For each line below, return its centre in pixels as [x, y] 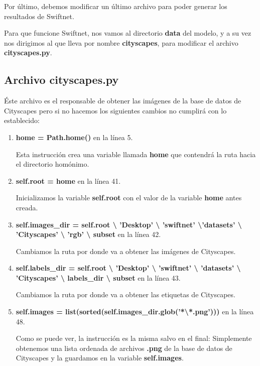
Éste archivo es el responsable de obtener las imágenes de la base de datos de [123, 101]
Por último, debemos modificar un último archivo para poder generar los [116, 6]
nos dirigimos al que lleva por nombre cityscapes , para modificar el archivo [121, 42]
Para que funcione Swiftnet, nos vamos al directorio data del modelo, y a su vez [128, 33]
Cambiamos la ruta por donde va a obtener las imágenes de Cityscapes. [126, 251]
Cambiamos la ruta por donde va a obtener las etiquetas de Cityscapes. [125, 294]
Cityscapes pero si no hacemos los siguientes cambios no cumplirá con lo [115, 110]
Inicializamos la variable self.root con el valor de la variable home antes [129, 198]
